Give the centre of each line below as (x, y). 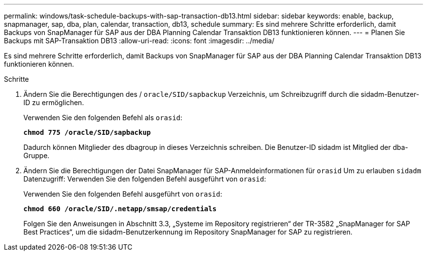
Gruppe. (37, 155)
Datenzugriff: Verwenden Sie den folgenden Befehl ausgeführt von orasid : (145, 179)
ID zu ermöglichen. (54, 102)
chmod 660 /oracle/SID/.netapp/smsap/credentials (120, 209)
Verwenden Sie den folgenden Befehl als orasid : (103, 118)
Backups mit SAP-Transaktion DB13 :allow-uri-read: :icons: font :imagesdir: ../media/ (139, 41)
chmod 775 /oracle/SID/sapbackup (87, 132)
